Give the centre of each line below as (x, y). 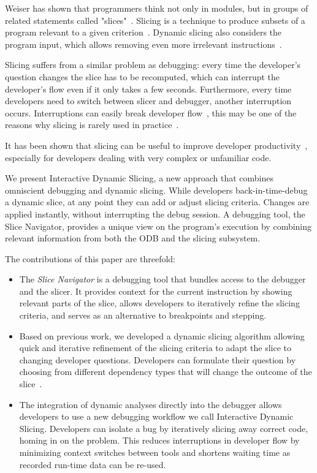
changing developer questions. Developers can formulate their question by (158, 359)
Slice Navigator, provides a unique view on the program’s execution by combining (158, 226)
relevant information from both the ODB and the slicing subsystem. (133, 238)
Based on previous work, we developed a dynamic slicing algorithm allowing (162, 335)
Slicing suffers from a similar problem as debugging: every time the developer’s (153, 65)
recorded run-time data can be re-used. (93, 464)
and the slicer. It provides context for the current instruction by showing (156, 291)
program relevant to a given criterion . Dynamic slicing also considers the (143, 32)
